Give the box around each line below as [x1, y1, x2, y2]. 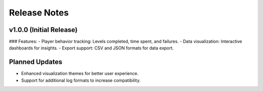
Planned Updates [9, 58, 63, 66]
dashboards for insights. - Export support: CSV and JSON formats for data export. [9, 45, 174, 51]
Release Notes [9, 7, 69, 18]
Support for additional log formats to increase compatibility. [21, 77, 141, 83]
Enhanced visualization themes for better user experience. [21, 71, 139, 76]
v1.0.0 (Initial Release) [9, 26, 78, 34]
